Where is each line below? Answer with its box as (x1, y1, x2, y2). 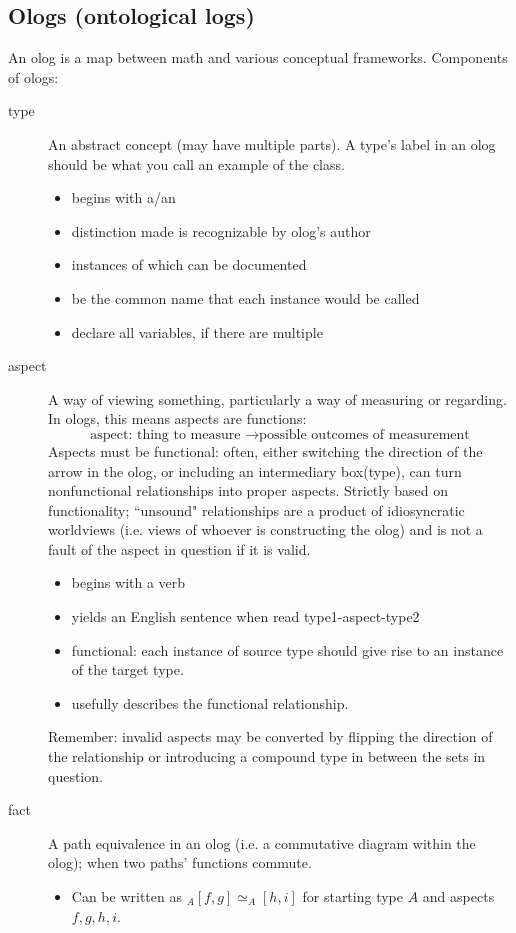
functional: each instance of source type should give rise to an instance (71, 639, 504, 660)
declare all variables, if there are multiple (71, 321, 323, 342)
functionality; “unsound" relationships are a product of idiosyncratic (48, 499, 465, 520)
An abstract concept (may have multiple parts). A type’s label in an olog (48, 133, 496, 154)
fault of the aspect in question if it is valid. (48, 538, 311, 559)
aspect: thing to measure (90, 427, 241, 442)
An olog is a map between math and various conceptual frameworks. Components (8, 47, 508, 68)
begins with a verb (71, 572, 186, 593)
